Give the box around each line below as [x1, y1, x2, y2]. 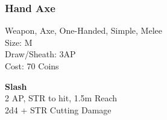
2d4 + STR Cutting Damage [5, 103, 112, 116]
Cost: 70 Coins [5, 60, 59, 72]
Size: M [5, 36, 33, 48]
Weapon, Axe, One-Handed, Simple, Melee [5, 24, 162, 37]
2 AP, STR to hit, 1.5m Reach [5, 92, 118, 104]
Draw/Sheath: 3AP [5, 48, 76, 60]
